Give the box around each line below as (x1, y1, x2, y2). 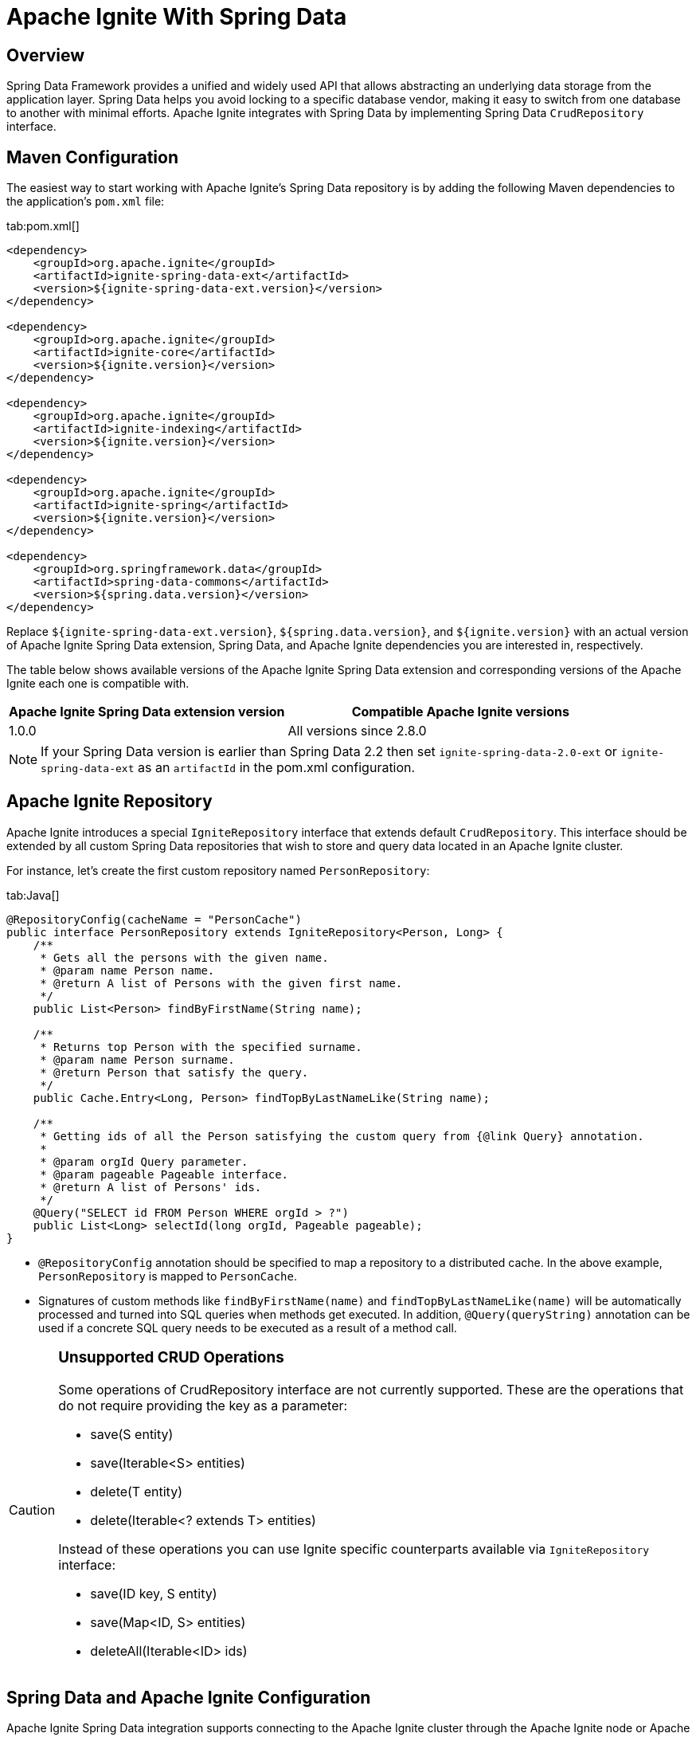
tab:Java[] (6, 888, 60, 902)
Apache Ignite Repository (6, 791, 213, 812)
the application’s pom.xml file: (6, 194, 165, 209)
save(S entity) (90, 1425, 174, 1442)
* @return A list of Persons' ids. (40, 1180, 262, 1194)
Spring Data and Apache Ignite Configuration (6, 1688, 371, 1708)
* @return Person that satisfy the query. (40, 1065, 309, 1079)
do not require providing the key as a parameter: (58, 1397, 348, 1414)
